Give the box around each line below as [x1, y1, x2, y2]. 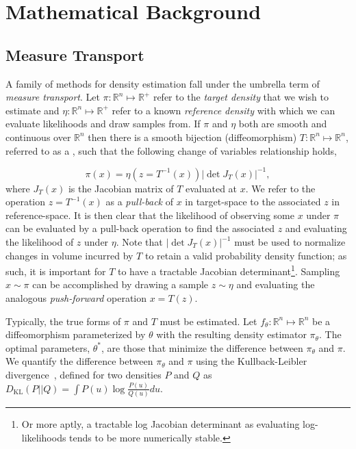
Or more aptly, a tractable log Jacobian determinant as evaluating [21, 417, 300, 431]
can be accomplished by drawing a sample [32, 277, 209, 292]
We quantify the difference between [5, 354, 153, 368]
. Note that [116, 235, 163, 249]
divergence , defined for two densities [5, 368, 162, 382]
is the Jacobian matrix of [68, 181, 174, 195]
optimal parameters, [5, 340, 90, 355]
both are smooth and [238, 116, 327, 131]
